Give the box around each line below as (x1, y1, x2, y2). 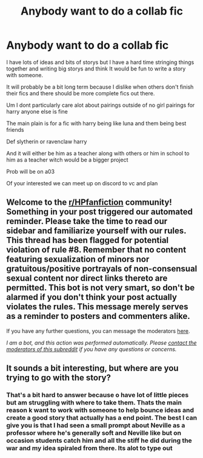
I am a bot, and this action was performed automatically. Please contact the (6, 339, 197, 346)
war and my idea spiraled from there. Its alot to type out (6, 444, 173, 453)
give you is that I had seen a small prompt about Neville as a (6, 421, 185, 429)
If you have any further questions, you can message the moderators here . (6, 327, 190, 335)
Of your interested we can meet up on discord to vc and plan (6, 179, 158, 186)
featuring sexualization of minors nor (6, 254, 150, 265)
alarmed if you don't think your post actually (6, 292, 178, 302)
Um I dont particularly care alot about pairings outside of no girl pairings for (6, 101, 195, 109)
